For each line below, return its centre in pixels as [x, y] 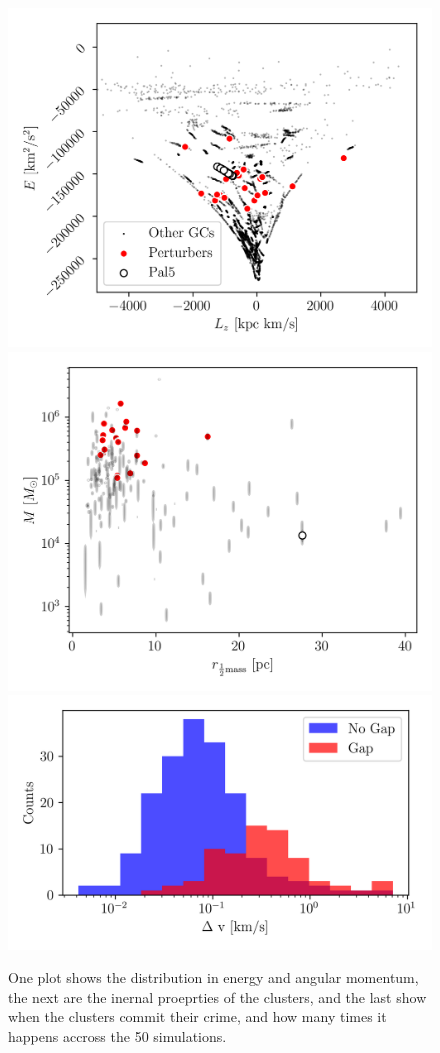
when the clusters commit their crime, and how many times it [197, 1016]
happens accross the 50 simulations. [117, 1036]
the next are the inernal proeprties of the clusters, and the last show [217, 996]
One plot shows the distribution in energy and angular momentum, [213, 977]
